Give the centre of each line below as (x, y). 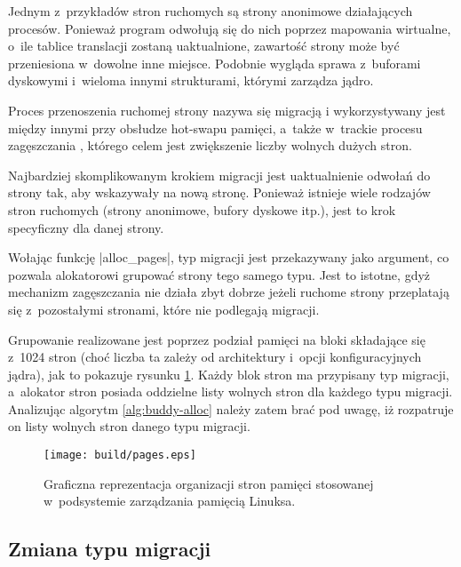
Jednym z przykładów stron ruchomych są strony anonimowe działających (211, 11)
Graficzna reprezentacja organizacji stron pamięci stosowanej (209, 483)
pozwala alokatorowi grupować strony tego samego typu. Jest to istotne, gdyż (219, 274)
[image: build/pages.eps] (120, 455)
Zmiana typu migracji (110, 549)
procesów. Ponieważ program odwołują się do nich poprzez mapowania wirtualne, (230, 28)
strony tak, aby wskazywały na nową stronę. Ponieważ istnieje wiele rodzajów (219, 192)
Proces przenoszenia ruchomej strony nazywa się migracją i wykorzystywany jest (227, 110)
